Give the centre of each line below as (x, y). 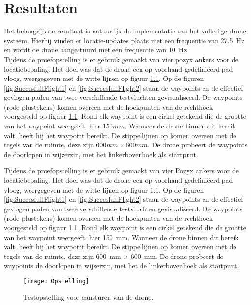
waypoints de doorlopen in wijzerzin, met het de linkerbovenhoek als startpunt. (122, 265)
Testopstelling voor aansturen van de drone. (88, 297)
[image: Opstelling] (56, 281)
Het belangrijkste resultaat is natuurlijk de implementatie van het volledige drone (125, 31)
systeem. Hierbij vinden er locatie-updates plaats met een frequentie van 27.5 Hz (124, 40)
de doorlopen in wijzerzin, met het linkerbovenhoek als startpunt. (101, 154)
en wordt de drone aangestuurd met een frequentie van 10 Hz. (96, 50)
